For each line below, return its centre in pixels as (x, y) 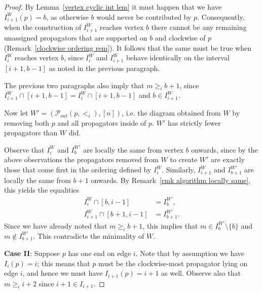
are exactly (228, 159)
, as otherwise (67, 16)
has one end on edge (100, 253)
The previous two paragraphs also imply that (74, 85)
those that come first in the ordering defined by (78, 170)
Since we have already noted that (56, 225)
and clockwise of (180, 38)
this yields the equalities (42, 190)
